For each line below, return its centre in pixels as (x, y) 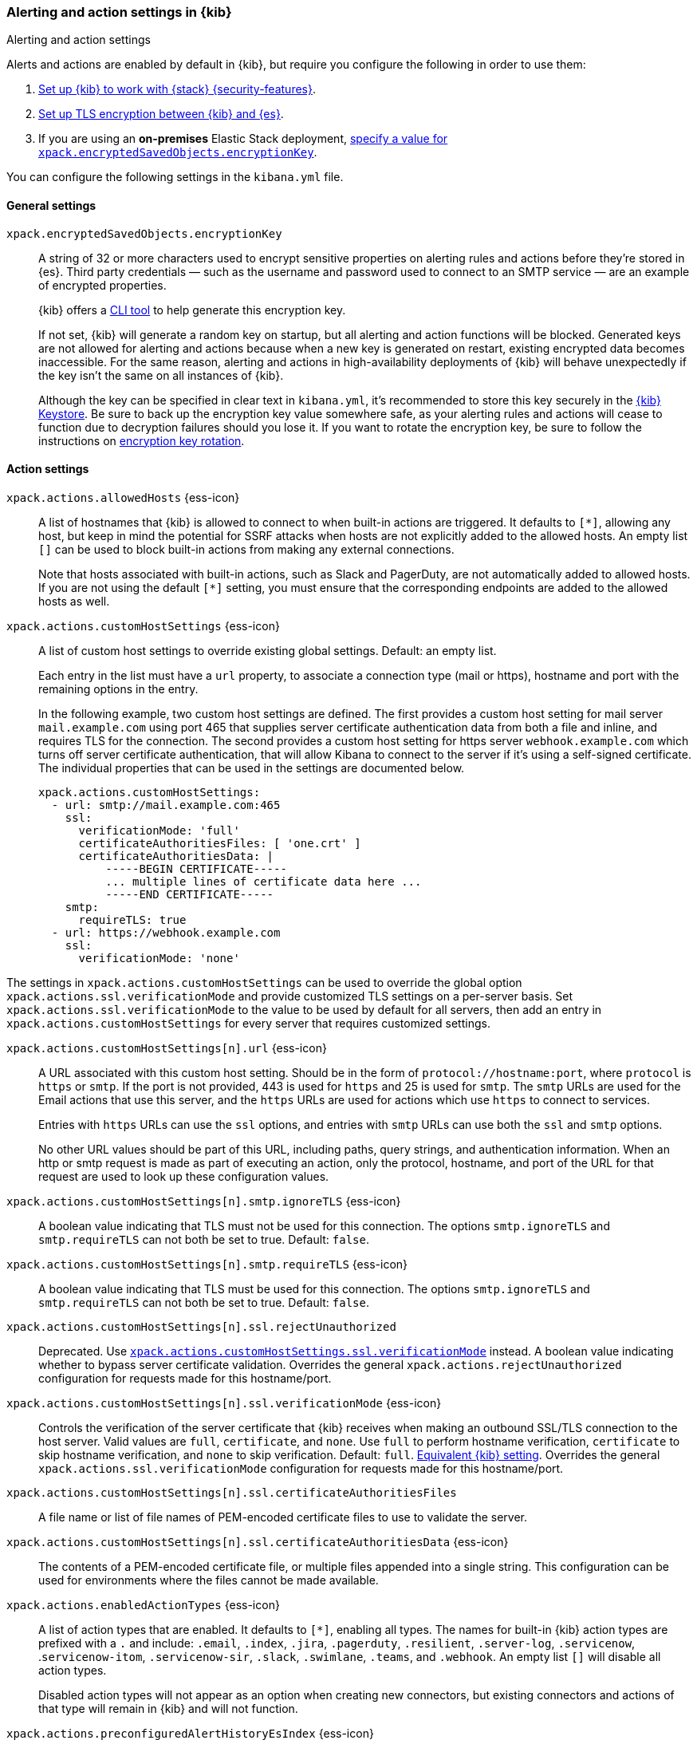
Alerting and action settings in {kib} (119, 12)
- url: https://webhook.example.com (166, 932)
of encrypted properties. (102, 285)
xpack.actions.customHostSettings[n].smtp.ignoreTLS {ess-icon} (204, 1201)
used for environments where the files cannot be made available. (209, 1580)
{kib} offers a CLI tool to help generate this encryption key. (192, 310)
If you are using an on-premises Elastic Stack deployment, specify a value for (243, 139)
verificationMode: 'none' (159, 958)
